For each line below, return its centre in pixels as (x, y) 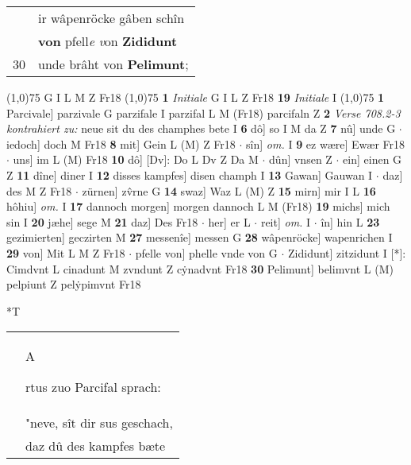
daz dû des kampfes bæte (96, 446)
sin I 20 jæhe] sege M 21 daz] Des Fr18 (102, 221)
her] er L (229, 221)
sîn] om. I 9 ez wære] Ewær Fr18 (326, 143)
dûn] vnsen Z (301, 159)
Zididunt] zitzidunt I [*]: (347, 252)
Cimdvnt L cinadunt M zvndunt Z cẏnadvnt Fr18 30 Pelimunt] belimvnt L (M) (200, 268)
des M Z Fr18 (39, 190)
